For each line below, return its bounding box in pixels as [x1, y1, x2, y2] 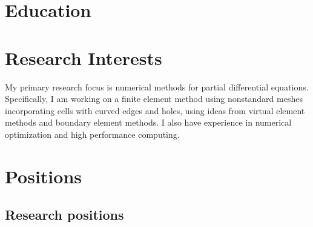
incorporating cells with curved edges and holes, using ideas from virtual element [5, 104, 305, 117]
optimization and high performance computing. [5, 127, 180, 140]
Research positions [5, 205, 124, 224]
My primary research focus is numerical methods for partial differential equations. [5, 80, 309, 93]
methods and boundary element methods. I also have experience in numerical [5, 116, 292, 129]
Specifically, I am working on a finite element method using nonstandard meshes [5, 92, 303, 105]
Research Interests [5, 45, 162, 70]
